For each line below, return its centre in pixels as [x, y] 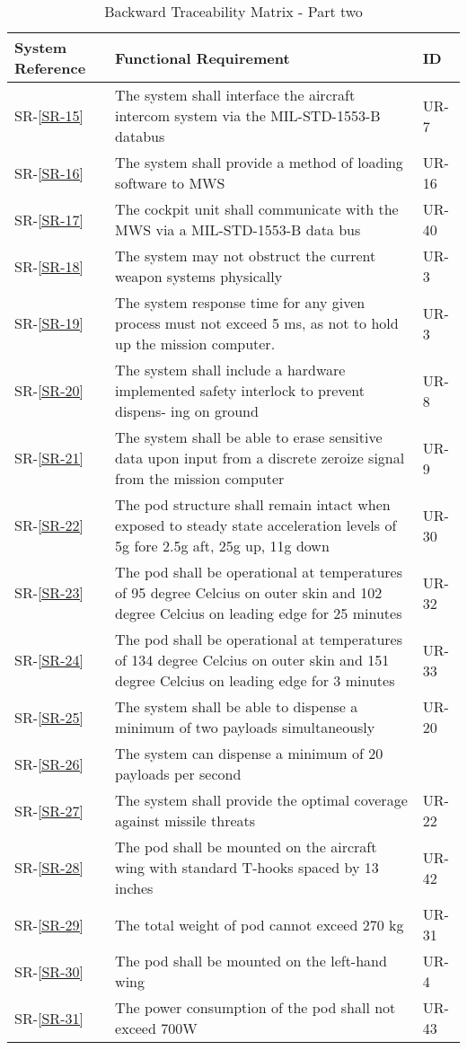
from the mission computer [200, 478]
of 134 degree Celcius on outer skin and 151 [252, 660]
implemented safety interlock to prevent [240, 390]
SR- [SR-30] [49, 971]
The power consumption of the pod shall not [256, 1007]
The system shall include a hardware [230, 370]
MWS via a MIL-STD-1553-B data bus [238, 229]
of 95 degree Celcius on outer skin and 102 [249, 592]
